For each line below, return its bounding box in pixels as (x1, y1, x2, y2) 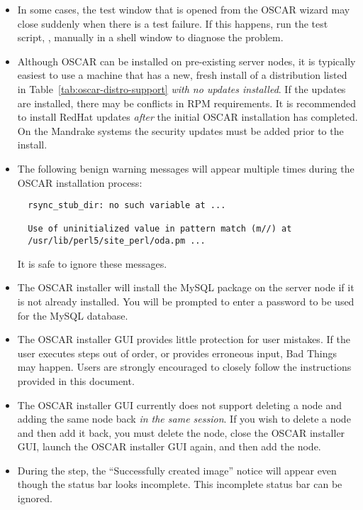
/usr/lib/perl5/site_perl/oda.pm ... (28, 236, 206, 246)
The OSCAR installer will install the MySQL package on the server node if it (17, 280, 354, 295)
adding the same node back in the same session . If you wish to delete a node (17, 411, 351, 426)
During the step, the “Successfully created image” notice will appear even (17, 462, 337, 477)
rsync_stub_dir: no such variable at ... (28, 200, 226, 211)
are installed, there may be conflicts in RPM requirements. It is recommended (17, 95, 357, 110)
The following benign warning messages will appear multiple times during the (17, 161, 354, 175)
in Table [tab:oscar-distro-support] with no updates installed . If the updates (17, 81, 346, 96)
